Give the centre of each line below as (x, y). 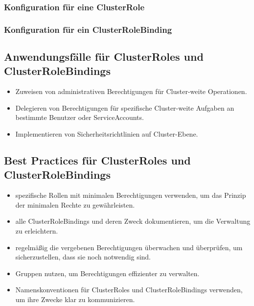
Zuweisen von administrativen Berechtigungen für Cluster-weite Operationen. (131, 91)
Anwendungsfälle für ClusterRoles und (104, 57)
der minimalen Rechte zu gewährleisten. (75, 204)
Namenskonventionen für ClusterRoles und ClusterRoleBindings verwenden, (129, 290)
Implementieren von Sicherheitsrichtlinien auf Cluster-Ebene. (107, 134)
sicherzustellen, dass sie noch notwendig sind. (83, 257)
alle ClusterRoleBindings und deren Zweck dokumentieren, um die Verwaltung (133, 221)
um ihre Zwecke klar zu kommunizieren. (75, 299)
